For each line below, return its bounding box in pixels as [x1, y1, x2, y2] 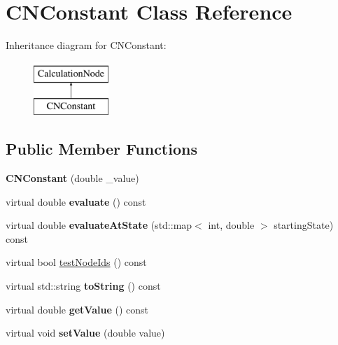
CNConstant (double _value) [6, 171, 139, 185]
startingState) [274, 218, 334, 232]
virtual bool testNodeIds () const [6, 255, 147, 269]
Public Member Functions [6, 138, 197, 160]
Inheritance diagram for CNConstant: [6, 38, 167, 52]
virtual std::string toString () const [6, 279, 161, 293]
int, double [208, 218, 255, 232]
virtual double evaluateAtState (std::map [6, 218, 192, 232]
